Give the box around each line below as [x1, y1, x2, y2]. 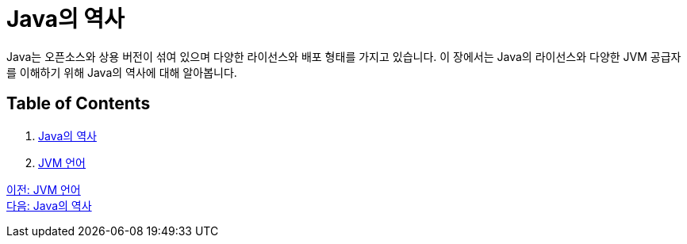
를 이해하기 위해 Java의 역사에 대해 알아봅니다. [6, 65, 237, 79]
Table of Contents [6, 93, 151, 114]
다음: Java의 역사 [6, 198, 92, 212]
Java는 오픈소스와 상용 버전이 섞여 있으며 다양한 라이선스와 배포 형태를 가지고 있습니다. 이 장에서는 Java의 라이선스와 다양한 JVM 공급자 [6, 49, 681, 63]
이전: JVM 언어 [6, 182, 81, 196]
